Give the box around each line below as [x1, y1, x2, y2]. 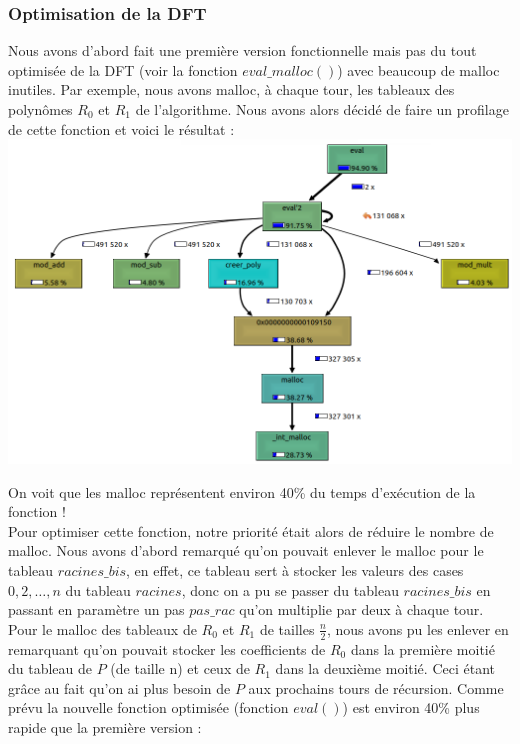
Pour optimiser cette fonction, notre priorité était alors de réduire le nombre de [8, 520, 494, 541]
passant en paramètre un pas [8, 599, 185, 620]
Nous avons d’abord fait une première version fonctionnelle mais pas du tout [8, 40, 477, 61]
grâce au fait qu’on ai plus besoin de [8, 677, 231, 698]
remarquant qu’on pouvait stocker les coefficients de [8, 638, 326, 659]
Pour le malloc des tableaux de [8, 618, 197, 639]
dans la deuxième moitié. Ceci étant [275, 658, 495, 679]
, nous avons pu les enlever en [326, 618, 509, 639]
